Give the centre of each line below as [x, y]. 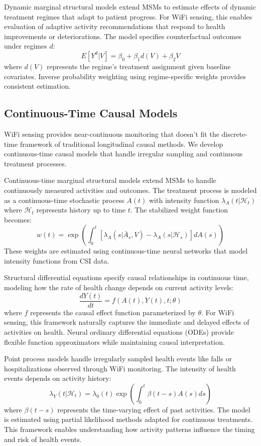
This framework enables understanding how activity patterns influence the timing [129, 429]
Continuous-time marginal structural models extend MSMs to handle [110, 180]
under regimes [26, 46]
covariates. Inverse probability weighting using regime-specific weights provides [125, 76]
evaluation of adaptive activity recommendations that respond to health [115, 26]
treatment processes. [35, 163]
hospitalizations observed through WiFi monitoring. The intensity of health [120, 368]
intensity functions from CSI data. [57, 260]
